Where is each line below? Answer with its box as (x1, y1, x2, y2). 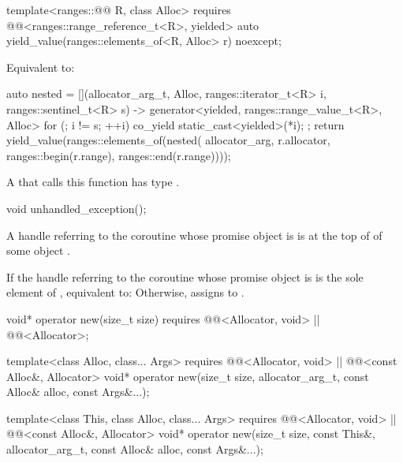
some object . (6, 242, 70, 259)
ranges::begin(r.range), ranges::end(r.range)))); (6, 147, 231, 163)
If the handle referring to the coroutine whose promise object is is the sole (6, 268, 364, 285)
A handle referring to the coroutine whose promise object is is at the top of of (6, 226, 382, 243)
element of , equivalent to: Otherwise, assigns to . (6, 284, 244, 301)
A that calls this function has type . (6, 174, 180, 190)
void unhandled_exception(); (6, 200, 147, 216)
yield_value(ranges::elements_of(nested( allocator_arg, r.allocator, (6, 132, 330, 148)
